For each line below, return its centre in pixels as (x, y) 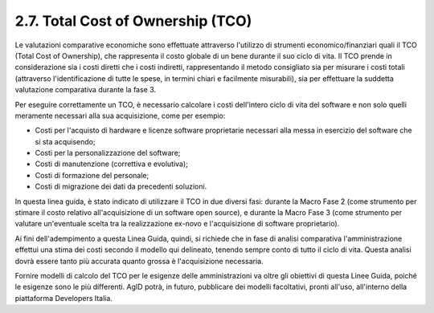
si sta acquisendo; (65, 141)
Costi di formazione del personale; (92, 175)
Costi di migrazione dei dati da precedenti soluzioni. (121, 187)
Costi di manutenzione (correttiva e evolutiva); (112, 164)
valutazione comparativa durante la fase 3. (86, 90)
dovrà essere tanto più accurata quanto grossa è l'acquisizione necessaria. (139, 261)
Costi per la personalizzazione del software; (108, 153)
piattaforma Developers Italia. (63, 298)
